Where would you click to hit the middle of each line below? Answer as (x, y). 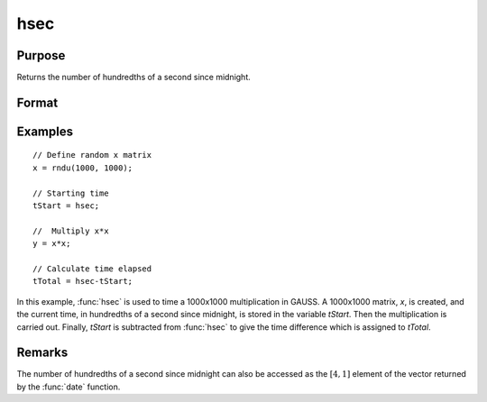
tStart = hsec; (66, 206)
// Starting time (71, 193)
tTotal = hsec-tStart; (83, 281)
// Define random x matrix (92, 155)
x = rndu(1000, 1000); (83, 168)
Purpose (41, 55)
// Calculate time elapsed (92, 269)
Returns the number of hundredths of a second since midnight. (134, 78)
